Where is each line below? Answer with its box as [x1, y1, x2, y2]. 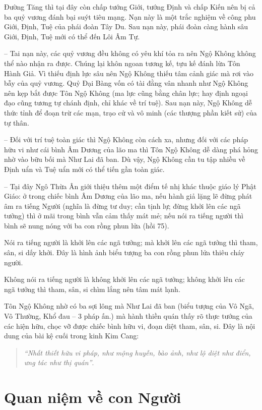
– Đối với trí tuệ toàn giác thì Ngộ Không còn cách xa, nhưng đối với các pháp [4, 134, 248, 145]
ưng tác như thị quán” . [24, 357, 94, 368]
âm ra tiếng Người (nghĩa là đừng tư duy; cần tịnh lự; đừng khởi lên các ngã [4, 200, 241, 211]
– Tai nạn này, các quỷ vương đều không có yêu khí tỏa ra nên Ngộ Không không [4, 48, 256, 58]
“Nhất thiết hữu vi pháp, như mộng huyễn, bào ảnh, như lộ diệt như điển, [24, 347, 251, 358]
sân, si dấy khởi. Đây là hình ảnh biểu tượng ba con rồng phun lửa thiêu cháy [4, 247, 245, 258]
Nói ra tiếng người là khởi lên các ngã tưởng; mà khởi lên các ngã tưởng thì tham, [4, 237, 258, 248]
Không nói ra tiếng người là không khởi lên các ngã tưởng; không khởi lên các [4, 274, 245, 284]
